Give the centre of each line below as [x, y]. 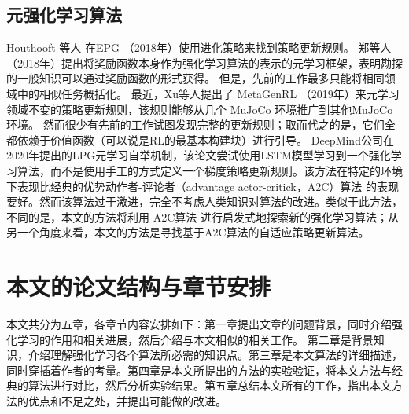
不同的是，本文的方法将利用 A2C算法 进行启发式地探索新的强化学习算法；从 [203, 216]
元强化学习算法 [64, 15]
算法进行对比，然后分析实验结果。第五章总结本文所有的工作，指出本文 [210, 385]
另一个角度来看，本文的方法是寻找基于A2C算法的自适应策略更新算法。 [188, 232]
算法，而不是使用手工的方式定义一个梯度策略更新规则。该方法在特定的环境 [210, 170]
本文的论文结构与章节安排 [139, 286]
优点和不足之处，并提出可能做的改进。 [127, 401]
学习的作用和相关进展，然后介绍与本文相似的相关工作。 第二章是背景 [195, 339]
